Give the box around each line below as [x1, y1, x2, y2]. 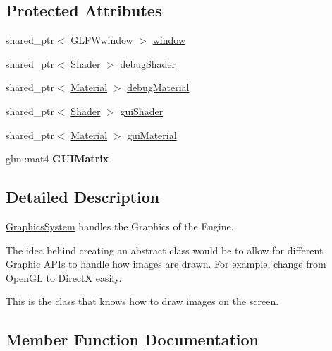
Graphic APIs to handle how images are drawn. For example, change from [6, 256, 326, 271]
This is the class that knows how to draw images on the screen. [6, 294, 279, 309]
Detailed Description [6, 186, 160, 208]
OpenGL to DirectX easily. [6, 270, 122, 285]
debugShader [120, 56, 176, 71]
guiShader [120, 103, 164, 118]
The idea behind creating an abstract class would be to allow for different [6, 242, 324, 257]
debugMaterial [127, 80, 190, 95]
